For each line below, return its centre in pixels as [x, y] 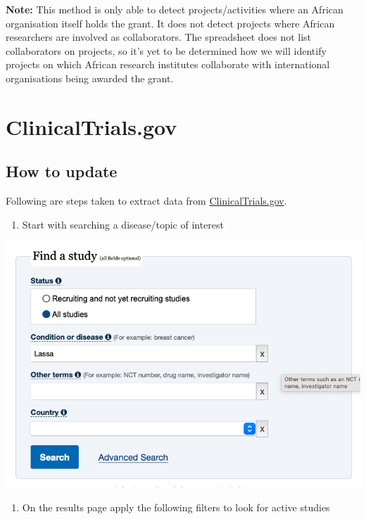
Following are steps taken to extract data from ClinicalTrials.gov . [146, 201]
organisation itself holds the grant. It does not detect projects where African [170, 23]
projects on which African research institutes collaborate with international [168, 64]
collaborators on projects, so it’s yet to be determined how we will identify [166, 50]
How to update [62, 171]
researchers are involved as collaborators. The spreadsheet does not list [159, 37]
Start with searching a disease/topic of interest [123, 224]
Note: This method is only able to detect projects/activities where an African [175, 9]
